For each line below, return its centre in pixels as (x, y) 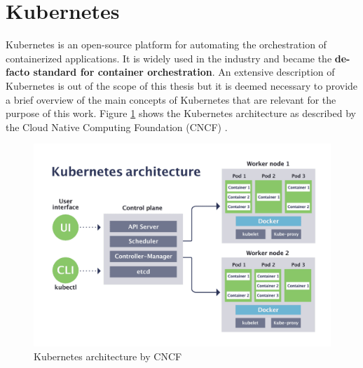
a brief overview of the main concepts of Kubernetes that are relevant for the (171, 99)
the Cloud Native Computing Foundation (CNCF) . (117, 127)
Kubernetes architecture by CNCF (108, 356)
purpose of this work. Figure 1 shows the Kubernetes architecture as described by (181, 113)
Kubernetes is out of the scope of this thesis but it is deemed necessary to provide (182, 85)
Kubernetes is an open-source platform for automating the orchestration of (166, 45)
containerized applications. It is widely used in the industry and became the (169, 58)
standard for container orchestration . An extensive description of (184, 72)
